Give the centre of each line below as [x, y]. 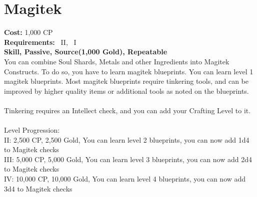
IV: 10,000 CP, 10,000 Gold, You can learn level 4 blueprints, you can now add [125, 179]
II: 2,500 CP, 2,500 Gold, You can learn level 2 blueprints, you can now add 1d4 [127, 139]
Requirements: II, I [40, 42]
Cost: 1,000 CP [28, 32]
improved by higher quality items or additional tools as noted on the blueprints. [126, 91]
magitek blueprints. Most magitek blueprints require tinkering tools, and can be [126, 81]
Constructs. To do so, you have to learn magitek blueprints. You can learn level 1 [129, 71]
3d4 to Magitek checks [38, 188]
